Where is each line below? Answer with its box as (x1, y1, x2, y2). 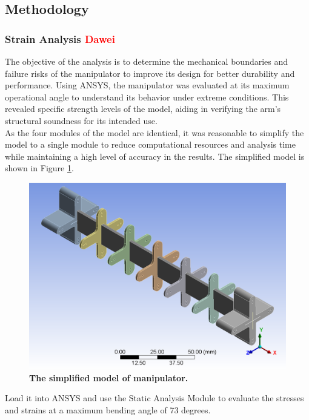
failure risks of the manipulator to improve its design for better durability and (5, 67, 295, 79)
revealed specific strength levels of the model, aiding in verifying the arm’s (5, 102, 281, 115)
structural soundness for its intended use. (5, 114, 158, 126)
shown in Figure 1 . (5, 162, 74, 174)
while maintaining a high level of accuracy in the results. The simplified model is (5, 149, 305, 162)
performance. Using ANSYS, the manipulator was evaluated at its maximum (5, 79, 290, 91)
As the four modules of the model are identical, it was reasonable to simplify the (5, 126, 304, 139)
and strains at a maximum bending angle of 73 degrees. (5, 403, 211, 416)
